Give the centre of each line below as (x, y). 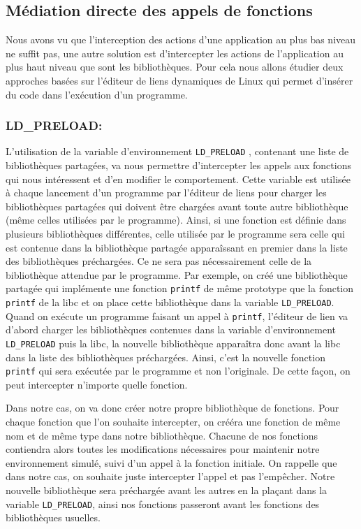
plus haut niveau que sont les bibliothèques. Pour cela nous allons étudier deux (175, 67)
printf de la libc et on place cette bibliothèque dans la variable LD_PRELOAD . (170, 302)
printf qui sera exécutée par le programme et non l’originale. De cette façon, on (178, 371)
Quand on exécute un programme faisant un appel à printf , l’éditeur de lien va (177, 316)
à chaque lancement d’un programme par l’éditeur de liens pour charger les (166, 193)
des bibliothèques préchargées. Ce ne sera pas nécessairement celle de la (159, 261)
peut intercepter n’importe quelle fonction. (97, 384)
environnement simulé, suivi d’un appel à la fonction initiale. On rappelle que (171, 462)
